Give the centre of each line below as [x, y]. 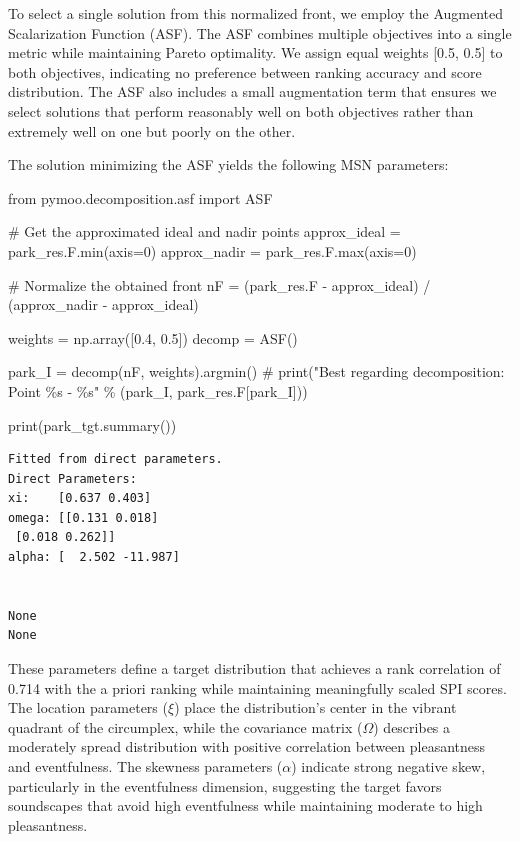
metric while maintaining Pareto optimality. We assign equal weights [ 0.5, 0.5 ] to [255, 52]
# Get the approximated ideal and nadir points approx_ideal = [204, 231]
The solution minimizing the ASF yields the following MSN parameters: [228, 164]
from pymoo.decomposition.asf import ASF [140, 197]
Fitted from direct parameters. [115, 459]
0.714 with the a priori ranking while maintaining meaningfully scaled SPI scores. [257, 687]
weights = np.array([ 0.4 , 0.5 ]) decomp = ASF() [153, 337]
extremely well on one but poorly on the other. [152, 130]
